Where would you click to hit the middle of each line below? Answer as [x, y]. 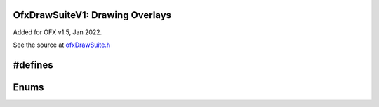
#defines [33, 65]
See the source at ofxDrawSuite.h [62, 45]
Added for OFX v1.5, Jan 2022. [58, 32]
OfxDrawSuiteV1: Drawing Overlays [92, 15]
